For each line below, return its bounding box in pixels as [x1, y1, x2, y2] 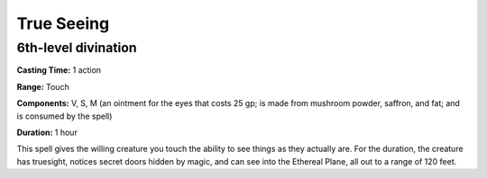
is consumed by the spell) [16, 111, 113, 121]
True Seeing [16, 13, 110, 33]
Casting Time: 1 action [16, 65, 102, 76]
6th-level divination [16, 40, 137, 56]
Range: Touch [16, 81, 69, 92]
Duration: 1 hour [16, 127, 78, 138]
